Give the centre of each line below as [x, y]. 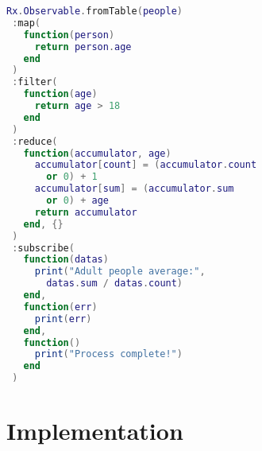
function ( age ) [60, 94]
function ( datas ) [66, 260]
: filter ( [35, 82]
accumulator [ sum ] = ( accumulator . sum [134, 189]
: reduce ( [35, 141]
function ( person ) [69, 35]
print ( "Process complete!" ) [108, 354]
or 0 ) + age [77, 200]
